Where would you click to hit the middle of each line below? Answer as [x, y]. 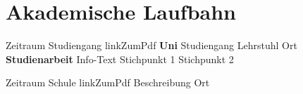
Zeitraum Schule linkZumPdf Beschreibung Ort [108, 82]
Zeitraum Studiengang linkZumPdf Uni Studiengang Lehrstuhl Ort [151, 45]
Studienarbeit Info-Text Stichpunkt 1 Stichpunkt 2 [120, 59]
